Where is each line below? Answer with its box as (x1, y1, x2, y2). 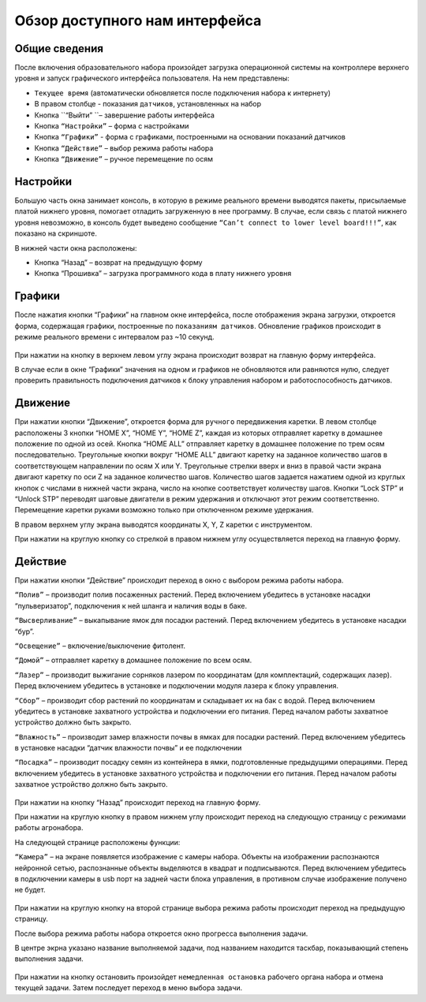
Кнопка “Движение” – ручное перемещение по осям (34, 155, 213, 164)
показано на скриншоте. (14, 229, 98, 238)
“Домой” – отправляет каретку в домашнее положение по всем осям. (14, 655, 252, 665)
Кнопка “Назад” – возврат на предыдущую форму (34, 258, 203, 267)
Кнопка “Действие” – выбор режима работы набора (34, 143, 214, 153)
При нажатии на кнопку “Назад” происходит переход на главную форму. (14, 797, 261, 807)
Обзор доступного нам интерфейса (14, 12, 262, 29)
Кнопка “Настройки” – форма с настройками (34, 121, 189, 131)
